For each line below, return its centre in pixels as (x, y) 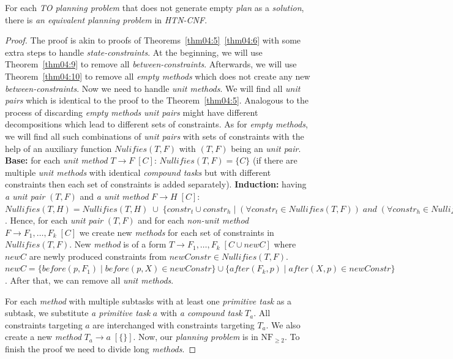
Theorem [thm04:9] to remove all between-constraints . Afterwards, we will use (151, 64)
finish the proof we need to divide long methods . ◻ (100, 349)
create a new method (43, 337)
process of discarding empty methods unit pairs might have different (132, 112)
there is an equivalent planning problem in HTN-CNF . (106, 19)
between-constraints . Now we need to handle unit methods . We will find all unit (153, 88)
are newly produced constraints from (98, 256)
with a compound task (201, 313)
